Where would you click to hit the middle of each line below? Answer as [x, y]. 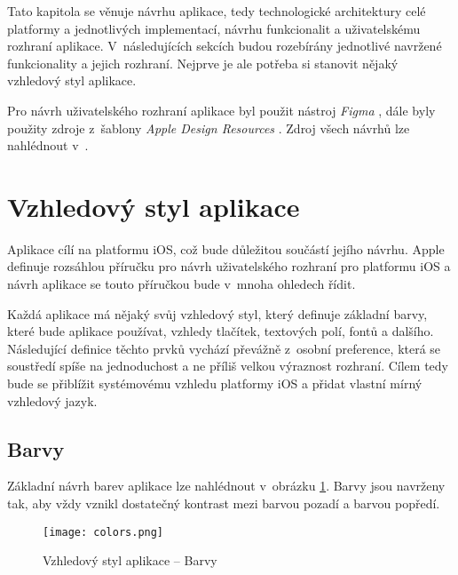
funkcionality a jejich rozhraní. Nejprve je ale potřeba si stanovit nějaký [203, 63]
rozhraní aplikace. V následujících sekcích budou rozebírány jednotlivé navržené [225, 46]
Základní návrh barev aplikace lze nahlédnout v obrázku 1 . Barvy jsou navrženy [226, 486]
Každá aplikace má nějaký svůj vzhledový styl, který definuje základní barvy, [217, 313]
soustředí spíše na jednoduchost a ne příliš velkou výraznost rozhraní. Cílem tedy [228, 366]
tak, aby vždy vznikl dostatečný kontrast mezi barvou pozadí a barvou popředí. [224, 503]
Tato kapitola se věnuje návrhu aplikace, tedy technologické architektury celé [217, 11]
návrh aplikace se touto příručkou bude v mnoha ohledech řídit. [182, 284]
